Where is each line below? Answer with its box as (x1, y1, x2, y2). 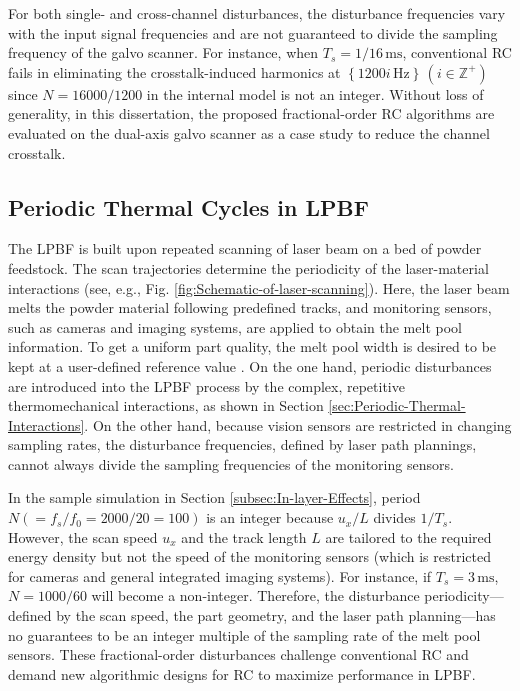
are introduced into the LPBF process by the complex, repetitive (8, 375, 405, 396)
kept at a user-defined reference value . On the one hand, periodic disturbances (8, 355, 492, 376)
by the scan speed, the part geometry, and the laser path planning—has (56, 605, 496, 626)
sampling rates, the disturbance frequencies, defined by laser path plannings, (8, 434, 477, 455)
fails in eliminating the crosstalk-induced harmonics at (8, 61, 341, 82)
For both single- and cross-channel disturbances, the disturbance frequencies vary (8, 3, 506, 23)
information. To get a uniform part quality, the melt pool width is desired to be (8, 336, 497, 357)
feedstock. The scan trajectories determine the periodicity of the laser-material (8, 257, 489, 278)
